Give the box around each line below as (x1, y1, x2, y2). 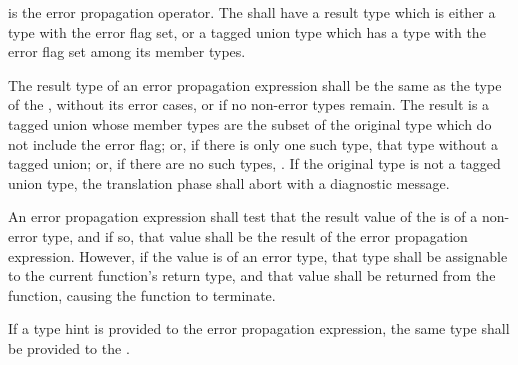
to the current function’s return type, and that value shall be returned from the (8, 265, 496, 286)
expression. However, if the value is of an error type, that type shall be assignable (8, 245, 508, 266)
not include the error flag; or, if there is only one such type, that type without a (8, 133, 498, 154)
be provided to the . (8, 337, 130, 358)
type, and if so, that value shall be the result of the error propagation (42, 225, 468, 246)
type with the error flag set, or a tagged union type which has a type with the (8, 21, 486, 42)
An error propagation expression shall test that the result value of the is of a (8, 206, 478, 227)
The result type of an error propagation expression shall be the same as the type (8, 74, 502, 95)
